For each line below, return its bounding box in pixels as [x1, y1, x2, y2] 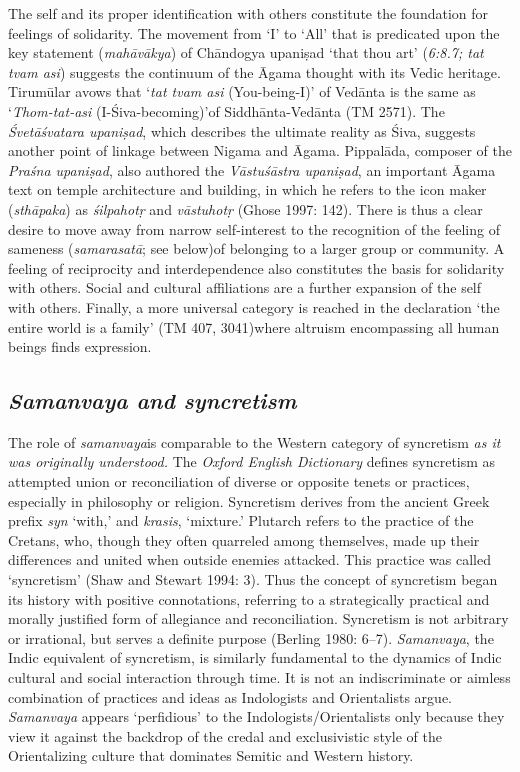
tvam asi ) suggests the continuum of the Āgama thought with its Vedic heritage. [8, 61, 501, 82]
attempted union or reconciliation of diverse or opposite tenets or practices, [8, 471, 470, 492]
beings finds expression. [8, 336, 152, 357]
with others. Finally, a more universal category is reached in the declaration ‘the [8, 296, 500, 317]
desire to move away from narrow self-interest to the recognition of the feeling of [8, 218, 500, 239]
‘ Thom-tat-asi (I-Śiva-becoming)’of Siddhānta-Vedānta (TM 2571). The [8, 100, 445, 121]
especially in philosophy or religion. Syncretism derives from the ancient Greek [8, 490, 490, 511]
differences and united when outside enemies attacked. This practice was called [8, 549, 492, 570]
